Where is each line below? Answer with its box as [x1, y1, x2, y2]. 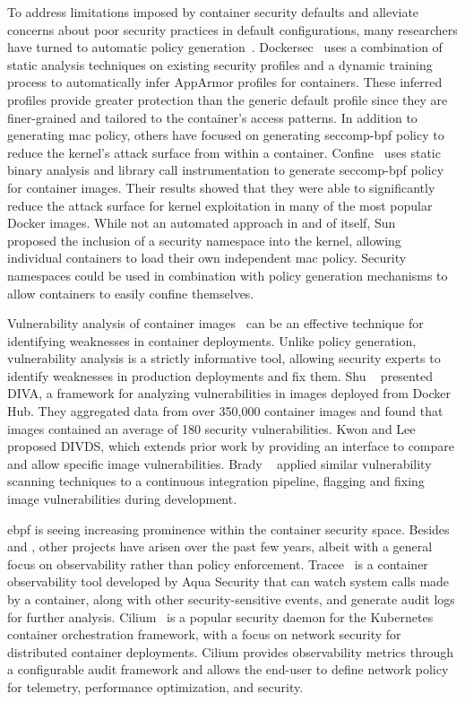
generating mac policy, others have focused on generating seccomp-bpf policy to [7, 126, 444, 144]
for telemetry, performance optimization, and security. [7, 677, 304, 696]
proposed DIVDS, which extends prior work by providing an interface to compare [7, 437, 455, 455]
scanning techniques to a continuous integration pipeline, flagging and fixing [7, 472, 425, 490]
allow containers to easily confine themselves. [7, 283, 254, 302]
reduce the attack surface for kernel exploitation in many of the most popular [7, 195, 433, 214]
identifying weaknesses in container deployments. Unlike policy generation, [7, 331, 417, 350]
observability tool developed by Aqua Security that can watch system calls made [7, 572, 450, 591]
